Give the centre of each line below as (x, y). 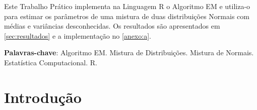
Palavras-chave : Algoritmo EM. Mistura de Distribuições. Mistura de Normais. (129, 52)
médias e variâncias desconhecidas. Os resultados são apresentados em (112, 26)
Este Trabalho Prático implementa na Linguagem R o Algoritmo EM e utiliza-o (127, 6)
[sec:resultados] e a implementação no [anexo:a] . (78, 35)
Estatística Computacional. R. (51, 62)
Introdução (43, 97)
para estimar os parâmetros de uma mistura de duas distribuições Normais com (127, 16)
